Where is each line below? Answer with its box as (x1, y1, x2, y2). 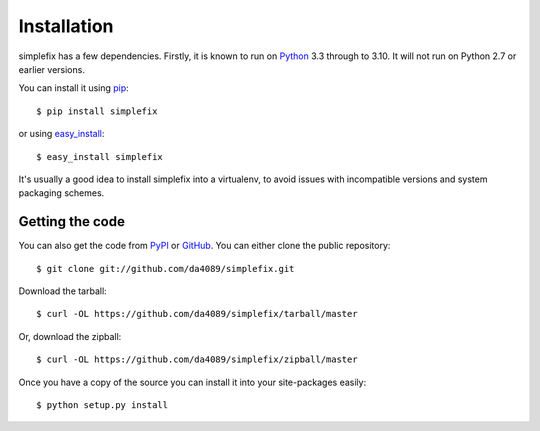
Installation (18, 15, 114, 37)
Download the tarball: (18, 285, 107, 297)
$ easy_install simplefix (36, 151, 164, 162)
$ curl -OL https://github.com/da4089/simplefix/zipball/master (36, 354, 359, 365)
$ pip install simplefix (36, 105, 158, 117)
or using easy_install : (18, 128, 105, 140)
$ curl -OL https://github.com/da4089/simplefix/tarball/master (36, 308, 359, 320)
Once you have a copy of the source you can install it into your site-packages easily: (18, 376, 367, 388)
